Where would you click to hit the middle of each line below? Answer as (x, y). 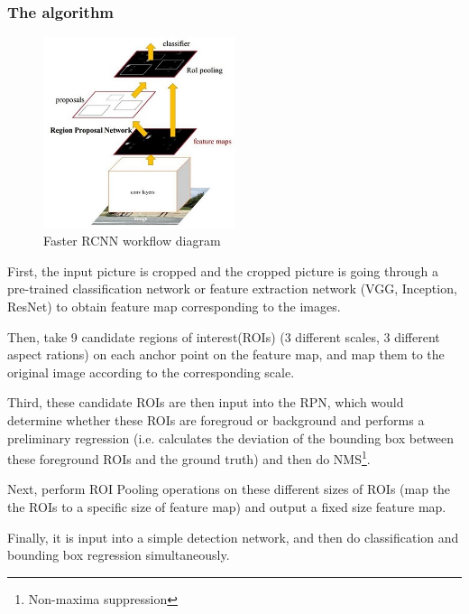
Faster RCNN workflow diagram (132, 241)
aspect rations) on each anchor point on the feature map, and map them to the (226, 354)
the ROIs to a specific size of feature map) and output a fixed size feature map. (227, 507)
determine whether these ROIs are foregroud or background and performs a (216, 420)
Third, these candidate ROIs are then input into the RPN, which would (206, 402)
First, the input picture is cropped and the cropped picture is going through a (223, 270)
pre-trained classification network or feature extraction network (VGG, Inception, (232, 288)
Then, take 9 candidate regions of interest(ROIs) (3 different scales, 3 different (224, 336)
